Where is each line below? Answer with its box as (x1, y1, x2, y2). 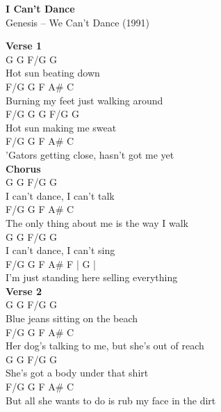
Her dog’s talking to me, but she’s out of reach (6, 338, 204, 353)
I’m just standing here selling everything (6, 270, 178, 285)
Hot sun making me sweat (6, 120, 117, 134)
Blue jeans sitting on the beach (6, 311, 138, 326)
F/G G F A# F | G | (6, 256, 96, 271)
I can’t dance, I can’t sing (6, 243, 115, 257)
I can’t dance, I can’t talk (6, 188, 115, 203)
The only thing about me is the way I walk (6, 215, 188, 230)
